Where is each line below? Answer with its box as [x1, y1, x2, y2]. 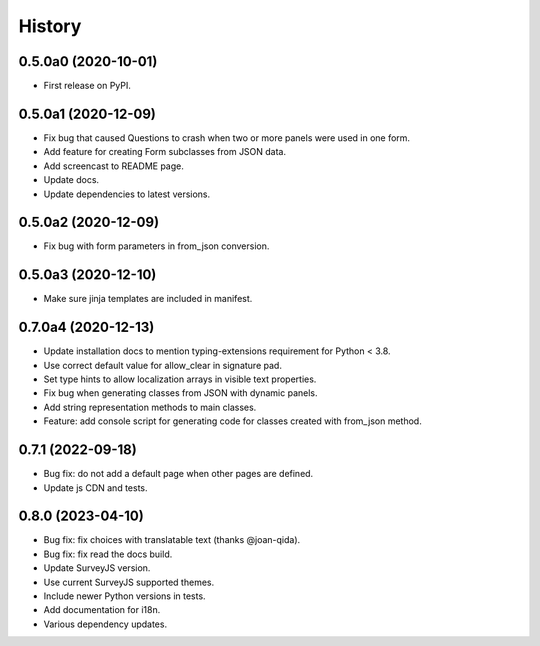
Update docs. [43, 174, 100, 186]
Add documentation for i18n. [43, 604, 161, 616]
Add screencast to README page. [43, 160, 184, 172]
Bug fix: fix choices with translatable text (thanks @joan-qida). [43, 534, 301, 546]
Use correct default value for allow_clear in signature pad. [43, 359, 282, 371]
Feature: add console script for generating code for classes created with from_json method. [43, 415, 422, 427]
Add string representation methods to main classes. [43, 401, 257, 413]
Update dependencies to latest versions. [43, 188, 211, 200]
